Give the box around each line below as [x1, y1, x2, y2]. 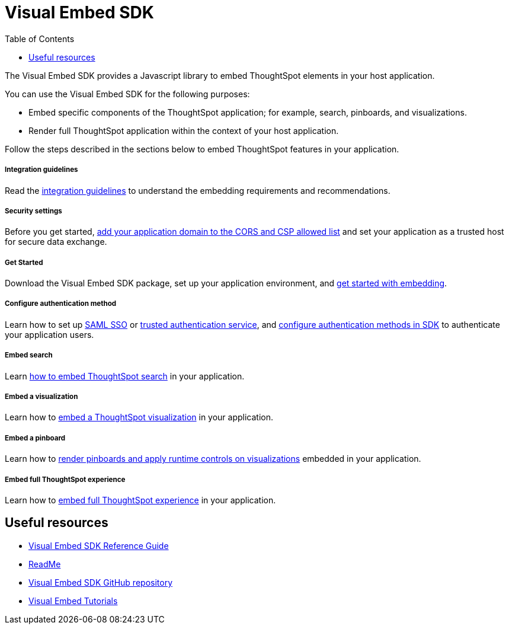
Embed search [5, 351, 53, 360]
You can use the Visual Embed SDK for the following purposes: [5, 88, 250, 99]
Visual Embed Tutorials [28, 595, 118, 606]
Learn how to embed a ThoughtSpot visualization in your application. [5, 412, 274, 423]
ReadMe [28, 558, 61, 569]
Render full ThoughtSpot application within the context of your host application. [28, 125, 339, 136]
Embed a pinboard [5, 433, 66, 442]
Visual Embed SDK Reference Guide [28, 540, 169, 551]
